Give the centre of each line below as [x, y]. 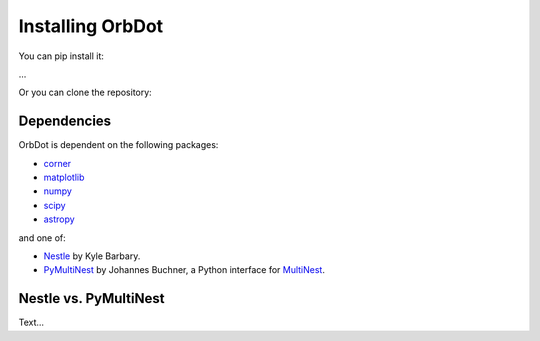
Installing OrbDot [91, 26]
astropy [59, 219]
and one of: [42, 237]
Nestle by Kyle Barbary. [92, 256]
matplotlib [64, 177]
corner [57, 163]
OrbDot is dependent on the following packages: [118, 145]
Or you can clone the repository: [85, 92]
